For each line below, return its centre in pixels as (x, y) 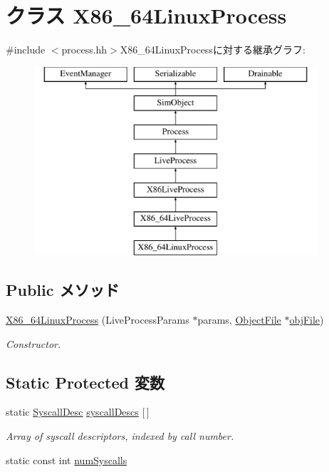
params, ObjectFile (239, 320)
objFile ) (307, 320)
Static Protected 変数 (85, 382)
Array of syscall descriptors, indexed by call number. (120, 436)
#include (26, 50)
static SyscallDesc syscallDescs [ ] (78, 412)
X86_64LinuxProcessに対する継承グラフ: (213, 50)
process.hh (84, 50)
